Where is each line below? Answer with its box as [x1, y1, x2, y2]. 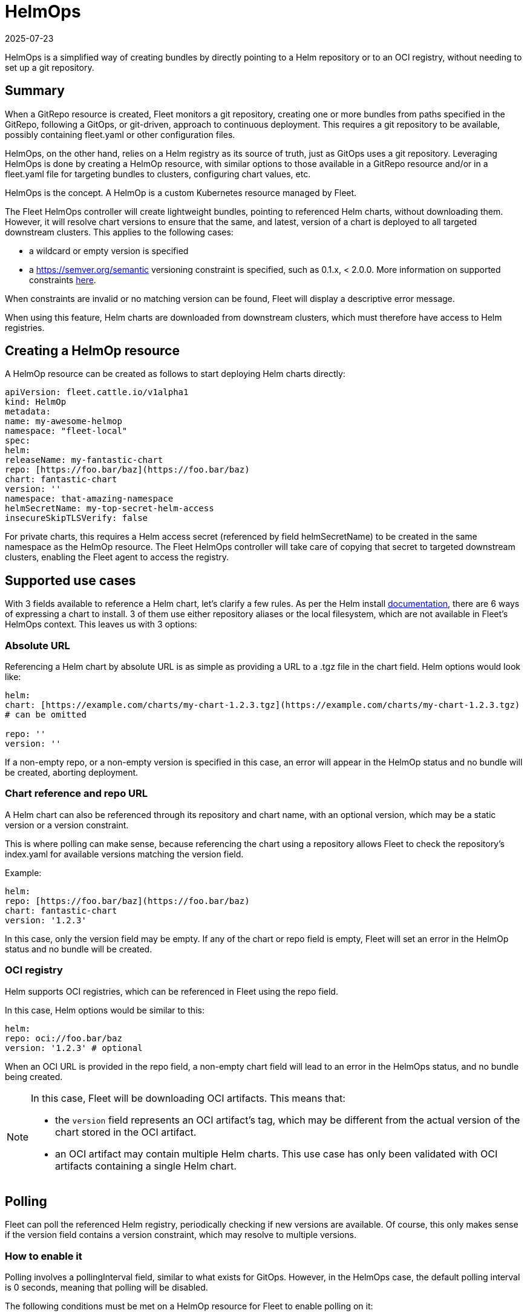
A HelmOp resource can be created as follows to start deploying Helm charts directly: [5, 368, 345, 379]
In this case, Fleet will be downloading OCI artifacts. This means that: [31, 1092, 345, 1104]
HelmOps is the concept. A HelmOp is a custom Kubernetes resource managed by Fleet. [5, 187, 357, 198]
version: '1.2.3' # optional [5, 1043, 143, 1053]
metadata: [5, 407, 51, 417]
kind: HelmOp [5, 397, 67, 407]
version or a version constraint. [5, 819, 129, 830]
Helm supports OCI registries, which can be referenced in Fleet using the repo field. [5, 986, 338, 997]
